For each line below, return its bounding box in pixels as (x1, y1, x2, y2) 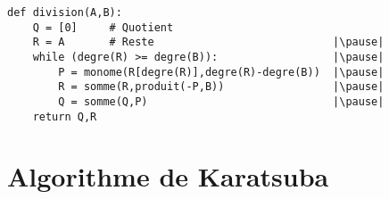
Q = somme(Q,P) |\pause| (58, 95, 385, 108)
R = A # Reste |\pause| (32, 36, 385, 49)
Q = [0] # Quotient (32, 21, 174, 34)
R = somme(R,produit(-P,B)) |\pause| (58, 80, 385, 94)
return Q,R (32, 110, 97, 123)
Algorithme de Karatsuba (7, 158, 329, 195)
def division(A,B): (7, 6, 122, 19)
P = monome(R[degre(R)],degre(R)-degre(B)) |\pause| (58, 65, 385, 79)
